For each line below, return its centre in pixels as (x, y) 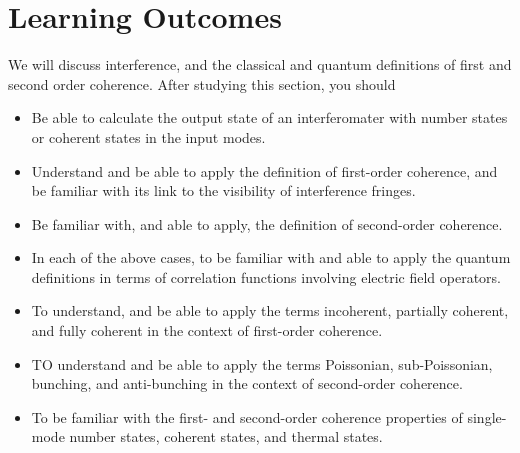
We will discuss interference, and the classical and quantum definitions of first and (260, 64)
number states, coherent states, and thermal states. (226, 436)
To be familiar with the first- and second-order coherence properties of (247, 416)
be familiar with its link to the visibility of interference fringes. (223, 190)
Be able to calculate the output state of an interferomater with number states (269, 117)
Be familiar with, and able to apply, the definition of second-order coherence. (267, 223)
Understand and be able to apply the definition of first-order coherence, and (264, 170)
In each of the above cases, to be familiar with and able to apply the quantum (271, 257)
